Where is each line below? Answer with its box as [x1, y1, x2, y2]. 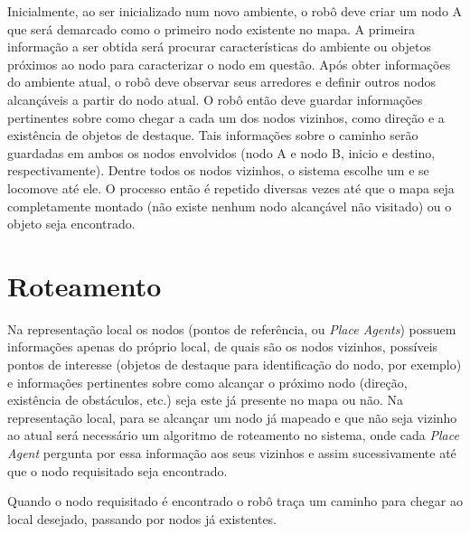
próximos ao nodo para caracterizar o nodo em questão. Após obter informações [7, 54, 451, 73]
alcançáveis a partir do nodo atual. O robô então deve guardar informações [7, 89, 423, 108]
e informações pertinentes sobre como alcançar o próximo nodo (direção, [7, 372, 408, 391]
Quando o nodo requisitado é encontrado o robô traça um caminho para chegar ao [7, 492, 463, 511]
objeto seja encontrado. [7, 214, 136, 233]
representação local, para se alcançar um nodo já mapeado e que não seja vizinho [7, 408, 457, 426]
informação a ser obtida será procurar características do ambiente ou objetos [7, 37, 431, 56]
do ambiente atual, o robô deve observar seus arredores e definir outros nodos [7, 72, 437, 91]
